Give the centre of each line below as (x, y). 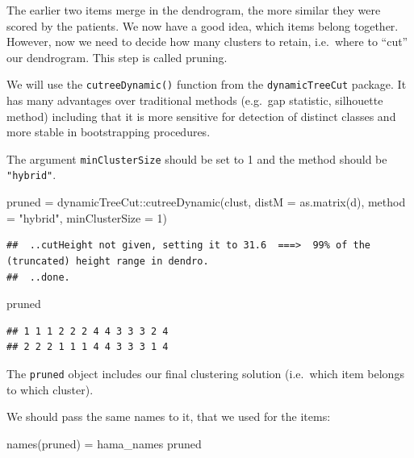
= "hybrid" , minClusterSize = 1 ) (87, 217)
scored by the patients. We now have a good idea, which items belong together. (203, 25)
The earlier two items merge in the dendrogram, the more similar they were (194, 10)
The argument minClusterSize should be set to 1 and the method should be (197, 158)
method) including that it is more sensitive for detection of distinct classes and (201, 116)
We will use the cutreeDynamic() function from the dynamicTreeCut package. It (207, 84)
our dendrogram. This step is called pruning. (117, 57)
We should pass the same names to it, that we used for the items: (169, 416)
